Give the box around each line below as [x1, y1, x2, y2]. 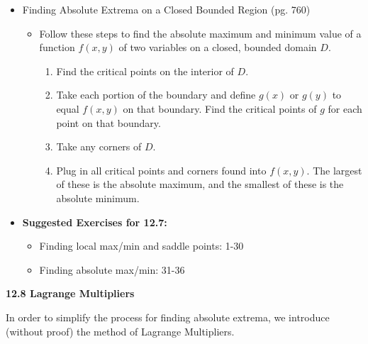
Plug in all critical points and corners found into [56, 162, 267, 177]
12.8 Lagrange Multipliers [6, 286, 135, 301]
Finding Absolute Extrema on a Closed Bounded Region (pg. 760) [22, 2, 311, 16]
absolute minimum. [56, 190, 140, 205]
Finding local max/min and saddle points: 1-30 [39, 238, 244, 253]
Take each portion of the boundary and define [56, 87, 256, 102]
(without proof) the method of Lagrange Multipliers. [6, 323, 235, 338]
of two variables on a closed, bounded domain [118, 40, 317, 55]
